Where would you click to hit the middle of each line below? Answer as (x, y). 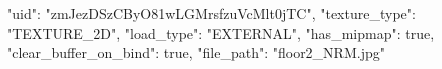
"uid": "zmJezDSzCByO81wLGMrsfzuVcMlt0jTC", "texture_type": (211, 13)
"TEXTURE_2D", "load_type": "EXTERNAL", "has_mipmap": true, (221, 32)
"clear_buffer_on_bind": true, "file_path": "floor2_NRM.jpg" (196, 52)
